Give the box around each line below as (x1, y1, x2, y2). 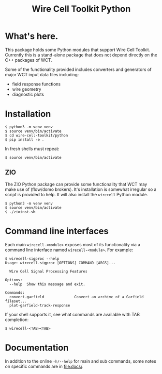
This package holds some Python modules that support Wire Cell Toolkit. (5, 47, 150, 52)
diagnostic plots (12, 91, 44, 97)
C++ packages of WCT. (5, 57, 52, 63)
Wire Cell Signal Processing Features (9, 269, 88, 274)
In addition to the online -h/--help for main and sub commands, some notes (5, 358, 156, 364)
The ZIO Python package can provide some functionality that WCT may (5, 181, 147, 187)
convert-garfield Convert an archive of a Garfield (9, 294, 144, 299)
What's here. (5, 31, 59, 42)
